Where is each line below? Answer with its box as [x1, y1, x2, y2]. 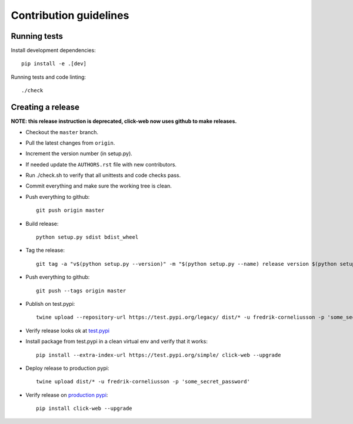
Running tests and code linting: [11, 74, 86, 81]
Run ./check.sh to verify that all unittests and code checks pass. [25, 172, 181, 179]
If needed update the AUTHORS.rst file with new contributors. [25, 161, 176, 168]
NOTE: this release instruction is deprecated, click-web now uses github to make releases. [11, 118, 237, 125]
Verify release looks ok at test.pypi [25, 327, 110, 334]
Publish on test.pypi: [25, 301, 75, 307]
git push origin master [36, 207, 105, 214]
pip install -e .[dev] [21, 61, 87, 67]
